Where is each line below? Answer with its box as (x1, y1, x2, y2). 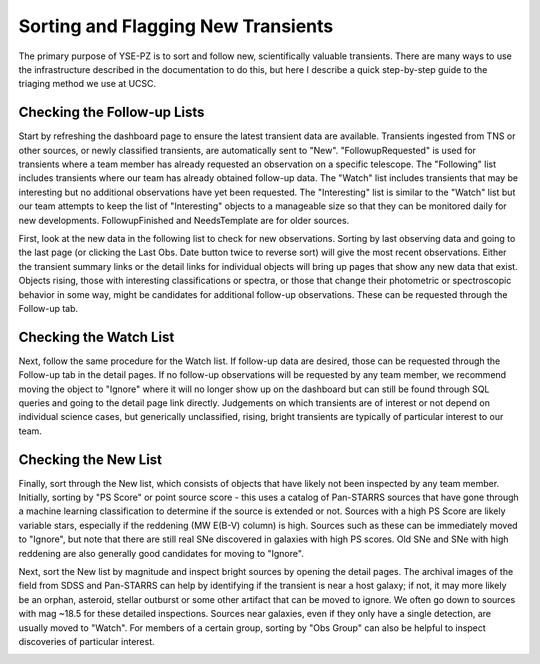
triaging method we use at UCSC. (18, 78, 157, 90)
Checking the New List (18, 451, 163, 468)
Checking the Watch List (18, 328, 175, 345)
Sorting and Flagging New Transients (18, 15, 334, 37)
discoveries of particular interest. (18, 635, 155, 647)
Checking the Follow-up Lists (18, 104, 205, 121)
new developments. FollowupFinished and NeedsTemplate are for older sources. (18, 214, 350, 226)
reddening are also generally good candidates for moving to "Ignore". (18, 547, 304, 559)
